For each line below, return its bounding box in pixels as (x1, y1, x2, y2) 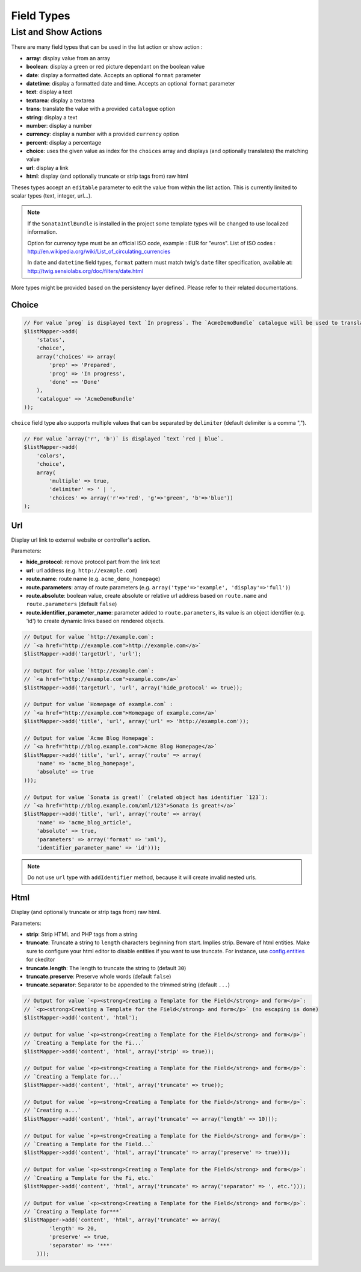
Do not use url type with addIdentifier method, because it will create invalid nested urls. (27, 874, 257, 881)
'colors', (36, 452, 66, 459)
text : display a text (26, 88, 72, 96)
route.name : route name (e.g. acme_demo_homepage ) (26, 575, 161, 583)
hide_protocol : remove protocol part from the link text (26, 558, 161, 566)
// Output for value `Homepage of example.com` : (23, 701, 173, 708)
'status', (36, 336, 66, 343)
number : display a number (26, 122, 93, 129)
